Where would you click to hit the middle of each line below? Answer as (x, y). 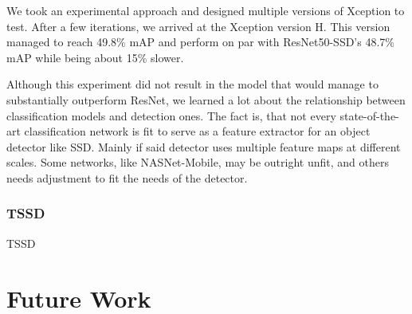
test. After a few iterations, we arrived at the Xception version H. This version (198, 26)
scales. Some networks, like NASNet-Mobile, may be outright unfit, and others (198, 162)
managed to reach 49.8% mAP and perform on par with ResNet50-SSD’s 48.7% (200, 42)
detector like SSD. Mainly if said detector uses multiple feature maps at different (204, 146)
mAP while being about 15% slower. (95, 57)
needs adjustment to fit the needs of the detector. (127, 177)
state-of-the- (369, 115)
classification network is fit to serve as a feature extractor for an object (197, 131)
